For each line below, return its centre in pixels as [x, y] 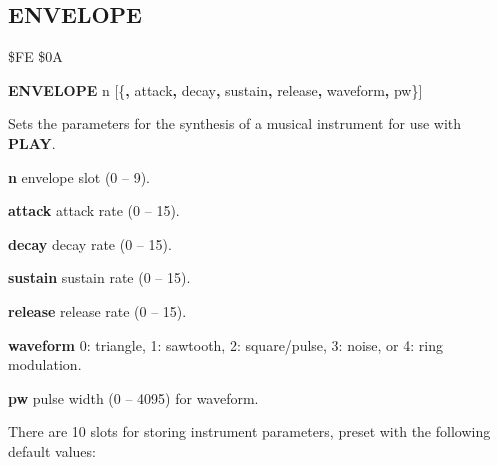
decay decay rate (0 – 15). [90, 243]
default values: [52, 450]
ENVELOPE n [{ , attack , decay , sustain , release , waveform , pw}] [215, 89]
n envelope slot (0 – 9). [79, 176]
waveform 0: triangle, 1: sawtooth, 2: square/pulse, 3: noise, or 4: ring [225, 344]
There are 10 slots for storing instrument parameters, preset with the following [249, 431]
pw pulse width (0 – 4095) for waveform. [133, 397]
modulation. [45, 364]
